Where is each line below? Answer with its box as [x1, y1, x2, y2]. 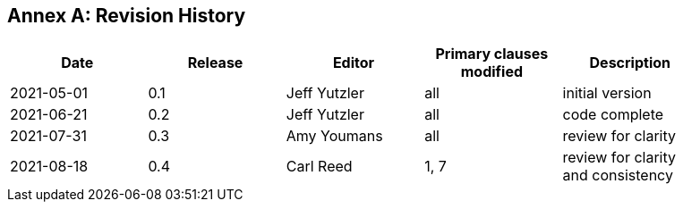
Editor [332, 54, 375, 72]
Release [187, 54, 243, 72]
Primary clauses [435, 45, 549, 63]
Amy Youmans [286, 127, 383, 146]
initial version [562, 84, 652, 103]
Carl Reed [286, 157, 353, 176]
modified [460, 63, 524, 81]
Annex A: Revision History [7, 4, 246, 27]
